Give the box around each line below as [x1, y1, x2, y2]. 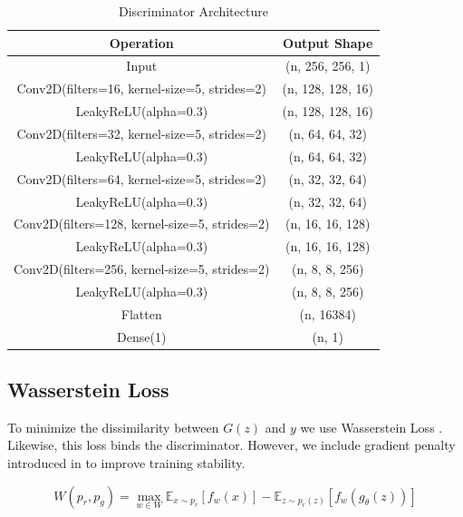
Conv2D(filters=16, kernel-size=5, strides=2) [16, 79, 267, 98]
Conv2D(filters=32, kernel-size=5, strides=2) [16, 123, 267, 142]
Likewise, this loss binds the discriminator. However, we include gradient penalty [7, 435, 456, 454]
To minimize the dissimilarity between [7, 417, 219, 436]
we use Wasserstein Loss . [300, 417, 443, 436]
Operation [109, 33, 174, 52]
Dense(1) [117, 327, 167, 346]
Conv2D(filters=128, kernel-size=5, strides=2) [14, 214, 270, 233]
